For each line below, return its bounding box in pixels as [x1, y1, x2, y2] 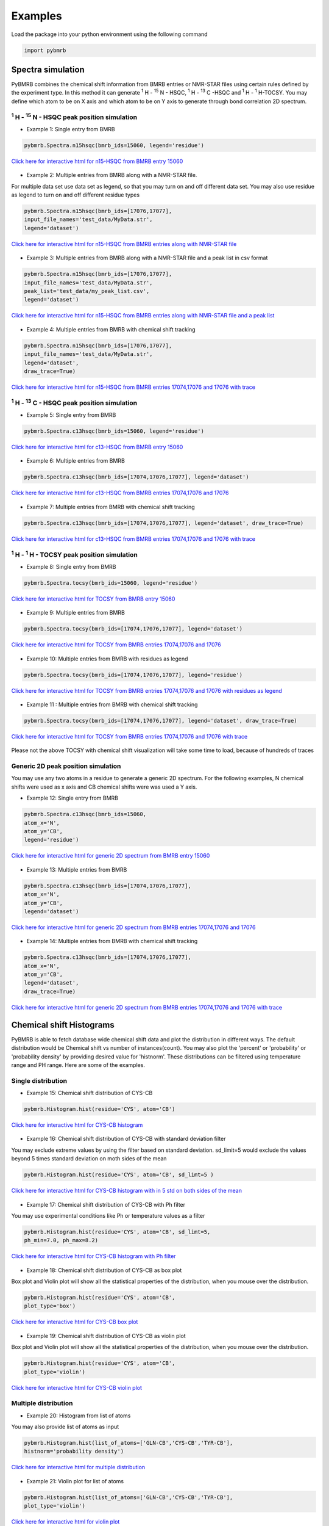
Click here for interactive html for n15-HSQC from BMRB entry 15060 [11, 157, 183, 165]
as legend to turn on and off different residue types [11, 191, 140, 198]
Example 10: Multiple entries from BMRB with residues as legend [26, 655, 188, 662]
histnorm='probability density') [24, 1448, 124, 1455]
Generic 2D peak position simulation [11, 762, 121, 770]
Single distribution [11, 1076, 67, 1085]
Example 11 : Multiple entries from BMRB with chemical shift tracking [26, 701, 198, 708]
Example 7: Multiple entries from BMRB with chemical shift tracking [26, 503, 195, 510]
